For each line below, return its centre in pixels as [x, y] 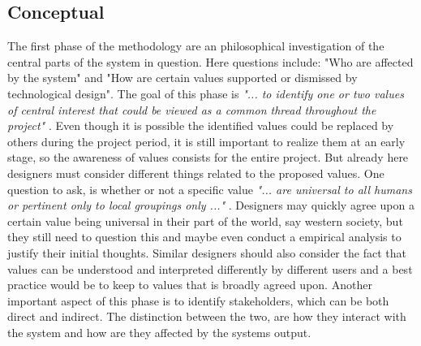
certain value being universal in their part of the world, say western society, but [205, 221]
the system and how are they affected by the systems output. [159, 332]
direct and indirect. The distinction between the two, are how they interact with [207, 316]
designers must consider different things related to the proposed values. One [196, 173]
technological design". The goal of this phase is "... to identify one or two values [206, 93]
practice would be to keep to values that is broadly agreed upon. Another [190, 285]
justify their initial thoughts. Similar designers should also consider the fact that [207, 252]
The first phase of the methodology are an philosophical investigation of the [196, 46]
